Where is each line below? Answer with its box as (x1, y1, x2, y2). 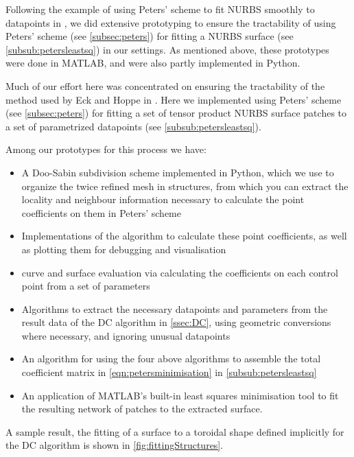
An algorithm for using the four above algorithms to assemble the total (21, 351, 321, 366)
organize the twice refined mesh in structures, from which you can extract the (21, 178, 349, 193)
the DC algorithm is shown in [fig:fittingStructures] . (5, 438, 224, 452)
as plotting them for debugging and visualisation (21, 242, 226, 256)
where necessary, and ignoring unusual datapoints (21, 328, 231, 342)
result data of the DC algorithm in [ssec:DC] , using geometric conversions (21, 315, 331, 329)
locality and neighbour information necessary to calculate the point (21, 192, 305, 207)
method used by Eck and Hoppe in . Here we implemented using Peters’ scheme (5, 92, 342, 106)
